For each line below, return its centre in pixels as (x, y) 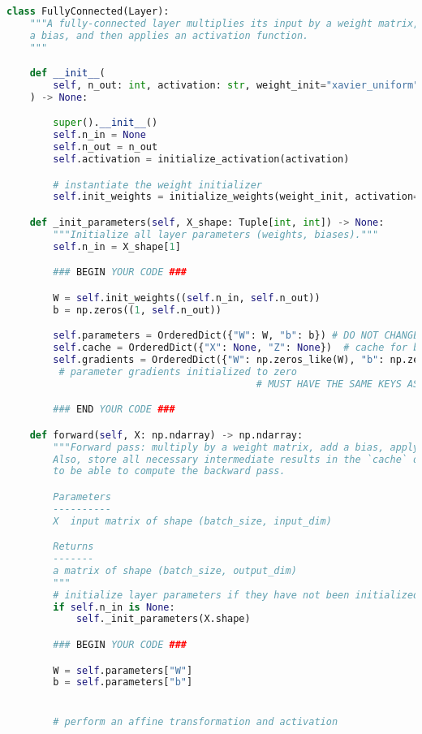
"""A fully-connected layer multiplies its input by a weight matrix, (224, 23)
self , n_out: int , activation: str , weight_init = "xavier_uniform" (236, 86)
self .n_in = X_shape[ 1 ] (117, 246)
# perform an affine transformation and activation (196, 721)
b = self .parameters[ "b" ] (123, 682)
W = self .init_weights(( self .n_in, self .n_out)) (187, 298)
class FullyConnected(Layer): (88, 11)
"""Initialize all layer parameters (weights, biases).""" (216, 234)
